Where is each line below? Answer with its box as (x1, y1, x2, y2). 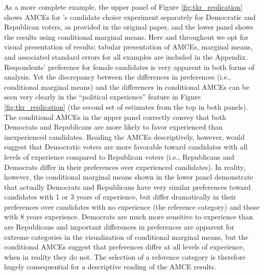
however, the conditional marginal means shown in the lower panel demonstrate (4, 171, 253, 182)
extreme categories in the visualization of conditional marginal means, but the (4, 231, 249, 242)
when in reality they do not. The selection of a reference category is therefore (4, 251, 246, 262)
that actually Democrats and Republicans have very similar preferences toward (4, 181, 251, 192)
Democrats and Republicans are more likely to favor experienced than (4, 121, 223, 132)
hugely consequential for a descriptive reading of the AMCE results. (4, 261, 217, 272)
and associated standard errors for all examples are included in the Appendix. (4, 51, 248, 62)
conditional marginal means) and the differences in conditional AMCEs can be (4, 81, 250, 92)
